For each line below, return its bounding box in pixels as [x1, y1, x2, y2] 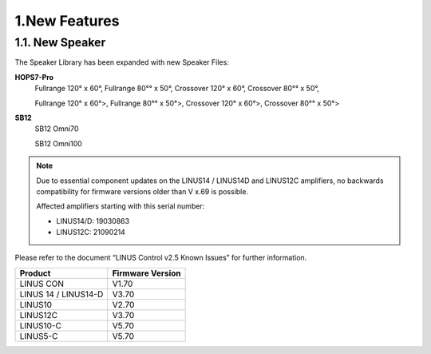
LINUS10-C [19, 320, 61, 331]
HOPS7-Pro [14, 72, 54, 82]
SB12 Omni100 [34, 138, 83, 148]
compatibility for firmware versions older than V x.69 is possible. [36, 186, 249, 196]
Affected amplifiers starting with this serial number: [36, 201, 205, 211]
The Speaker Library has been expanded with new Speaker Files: [14, 58, 229, 67]
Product [19, 268, 51, 279]
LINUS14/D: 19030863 [56, 216, 130, 225]
